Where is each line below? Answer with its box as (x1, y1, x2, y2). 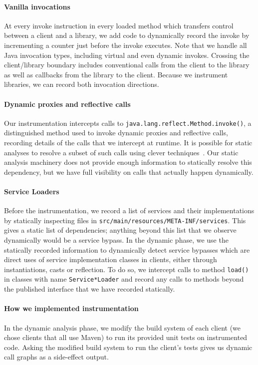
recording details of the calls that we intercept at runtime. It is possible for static (4, 137, 253, 147)
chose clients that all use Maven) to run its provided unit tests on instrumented (4, 332, 248, 343)
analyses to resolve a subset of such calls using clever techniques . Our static (4, 147, 239, 157)
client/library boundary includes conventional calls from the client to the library (4, 59, 250, 70)
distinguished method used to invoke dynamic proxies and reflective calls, (4, 127, 228, 138)
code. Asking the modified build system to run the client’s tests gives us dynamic (4, 342, 253, 352)
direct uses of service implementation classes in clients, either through (4, 254, 217, 265)
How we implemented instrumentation (4, 303, 139, 314)
